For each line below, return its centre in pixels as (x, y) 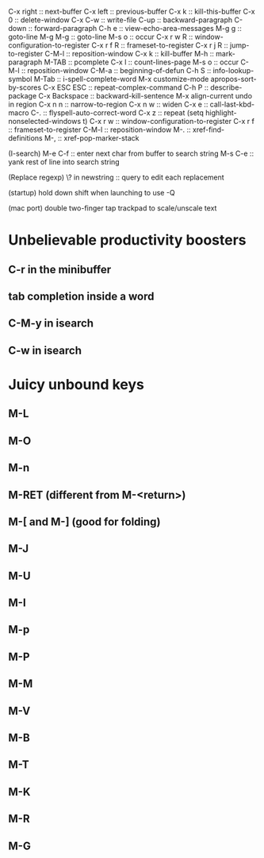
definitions (25, 138)
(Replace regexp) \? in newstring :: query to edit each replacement (116, 177)
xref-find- (209, 129)
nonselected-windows (45, 121)
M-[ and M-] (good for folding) (84, 522)
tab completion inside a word (81, 296)
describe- (226, 87)
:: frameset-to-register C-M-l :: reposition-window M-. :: (100, 129)
